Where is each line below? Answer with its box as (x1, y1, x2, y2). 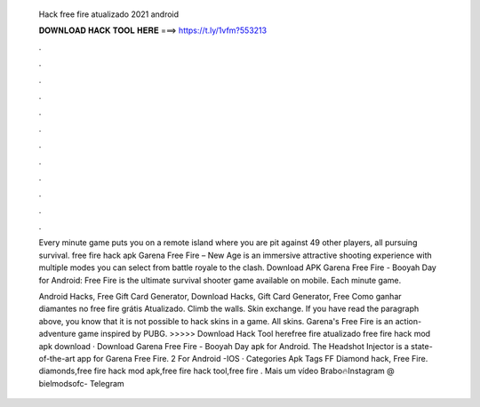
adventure (38, 329, 76, 339)
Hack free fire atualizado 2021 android (38, 9, 180, 20)
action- (395, 315, 422, 326)
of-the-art (38, 353, 76, 363)
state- (410, 340, 433, 351)
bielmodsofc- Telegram (38, 378, 124, 388)
